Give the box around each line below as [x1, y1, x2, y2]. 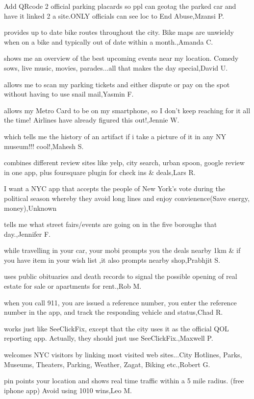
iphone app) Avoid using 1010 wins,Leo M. [4, 385, 132, 395]
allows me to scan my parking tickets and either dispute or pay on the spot [4, 79, 230, 89]
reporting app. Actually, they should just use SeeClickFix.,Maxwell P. [4, 333, 213, 343]
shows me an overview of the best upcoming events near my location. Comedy [4, 53, 239, 63]
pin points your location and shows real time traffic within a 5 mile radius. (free [4, 375, 244, 386]
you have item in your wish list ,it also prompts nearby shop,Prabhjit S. [4, 254, 220, 265]
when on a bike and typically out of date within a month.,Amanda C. [4, 36, 213, 47]
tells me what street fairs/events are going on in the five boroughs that [4, 219, 217, 229]
